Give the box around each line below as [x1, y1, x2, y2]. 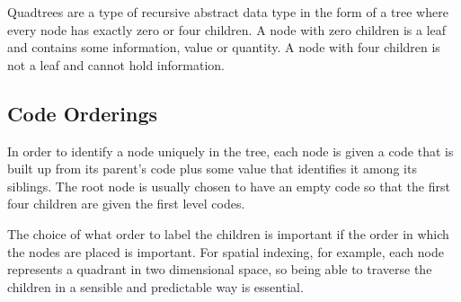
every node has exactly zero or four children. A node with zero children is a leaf [7, 20, 447, 39]
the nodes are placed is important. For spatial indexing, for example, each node [7, 242, 444, 261]
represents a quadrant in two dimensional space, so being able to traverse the [7, 260, 432, 279]
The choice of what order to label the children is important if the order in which [7, 224, 449, 243]
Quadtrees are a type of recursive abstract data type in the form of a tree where [7, 3, 448, 21]
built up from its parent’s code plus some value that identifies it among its [7, 159, 417, 178]
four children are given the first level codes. [7, 194, 245, 213]
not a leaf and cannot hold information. [7, 55, 225, 74]
